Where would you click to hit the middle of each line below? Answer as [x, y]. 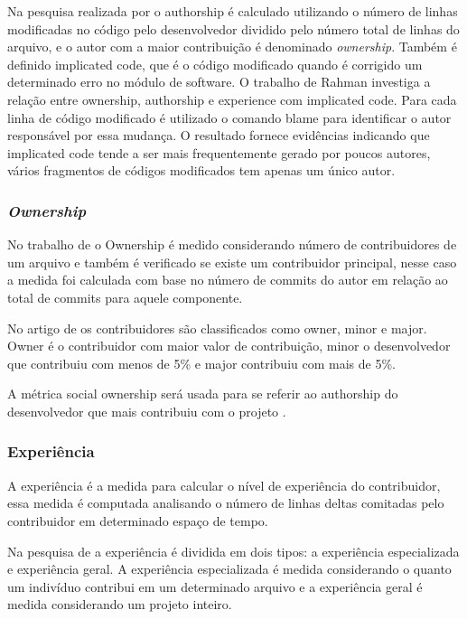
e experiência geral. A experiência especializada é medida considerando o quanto [229, 569]
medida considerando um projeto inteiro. [120, 604]
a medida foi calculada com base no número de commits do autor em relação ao [228, 280]
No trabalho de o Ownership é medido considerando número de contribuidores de [232, 244]
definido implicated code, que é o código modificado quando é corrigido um [215, 64]
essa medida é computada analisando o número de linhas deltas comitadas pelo [226, 503]
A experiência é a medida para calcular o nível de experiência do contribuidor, [224, 485]
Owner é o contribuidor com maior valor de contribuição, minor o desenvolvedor [229, 346]
